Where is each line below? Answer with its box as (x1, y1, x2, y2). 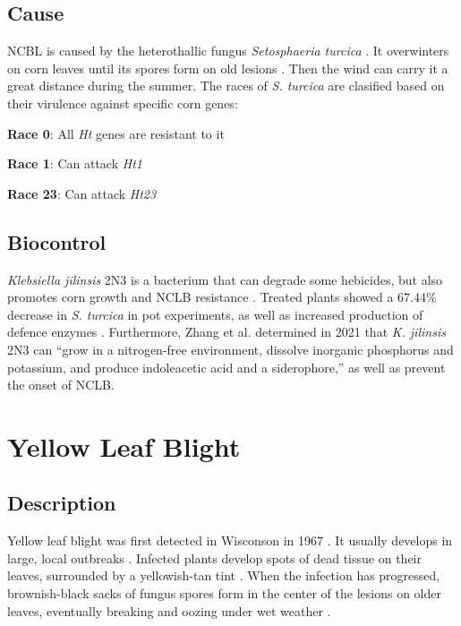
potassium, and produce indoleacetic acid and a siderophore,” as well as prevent (7, 357, 446, 376)
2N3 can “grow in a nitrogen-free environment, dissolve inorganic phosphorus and (7, 339, 454, 358)
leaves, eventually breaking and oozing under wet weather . (7, 601, 331, 620)
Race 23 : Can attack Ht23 (7, 184, 157, 202)
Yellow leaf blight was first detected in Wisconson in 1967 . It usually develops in (7, 531, 453, 550)
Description (7, 489, 116, 517)
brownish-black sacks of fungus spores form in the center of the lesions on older (7, 584, 441, 603)
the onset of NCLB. (7, 375, 115, 394)
